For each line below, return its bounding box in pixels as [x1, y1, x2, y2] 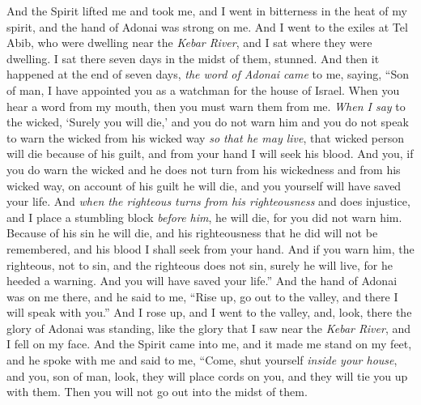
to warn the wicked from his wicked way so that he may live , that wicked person [6, 129, 405, 146]
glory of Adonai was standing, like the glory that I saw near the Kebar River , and [6, 319, 411, 336]
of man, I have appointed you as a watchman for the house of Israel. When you [6, 81, 400, 98]
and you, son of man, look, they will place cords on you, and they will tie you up [6, 367, 408, 384]
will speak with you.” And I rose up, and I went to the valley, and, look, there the [6, 304, 412, 321]
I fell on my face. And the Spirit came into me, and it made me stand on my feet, [6, 335, 412, 352]
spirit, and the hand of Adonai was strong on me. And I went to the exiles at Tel [6, 18, 408, 35]
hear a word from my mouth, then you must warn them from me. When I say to [6, 97, 406, 114]
